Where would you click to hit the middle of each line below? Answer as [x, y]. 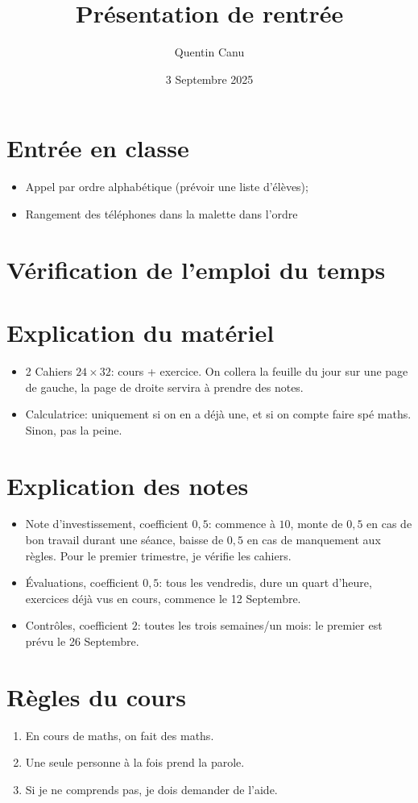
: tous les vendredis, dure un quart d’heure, [265, 582]
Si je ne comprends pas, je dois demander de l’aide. [151, 789]
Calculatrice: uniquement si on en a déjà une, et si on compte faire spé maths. [218, 414]
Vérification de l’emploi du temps [196, 269]
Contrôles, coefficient [77, 625]
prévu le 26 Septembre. [82, 641]
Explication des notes [128, 485]
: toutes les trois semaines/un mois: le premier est [260, 625]
